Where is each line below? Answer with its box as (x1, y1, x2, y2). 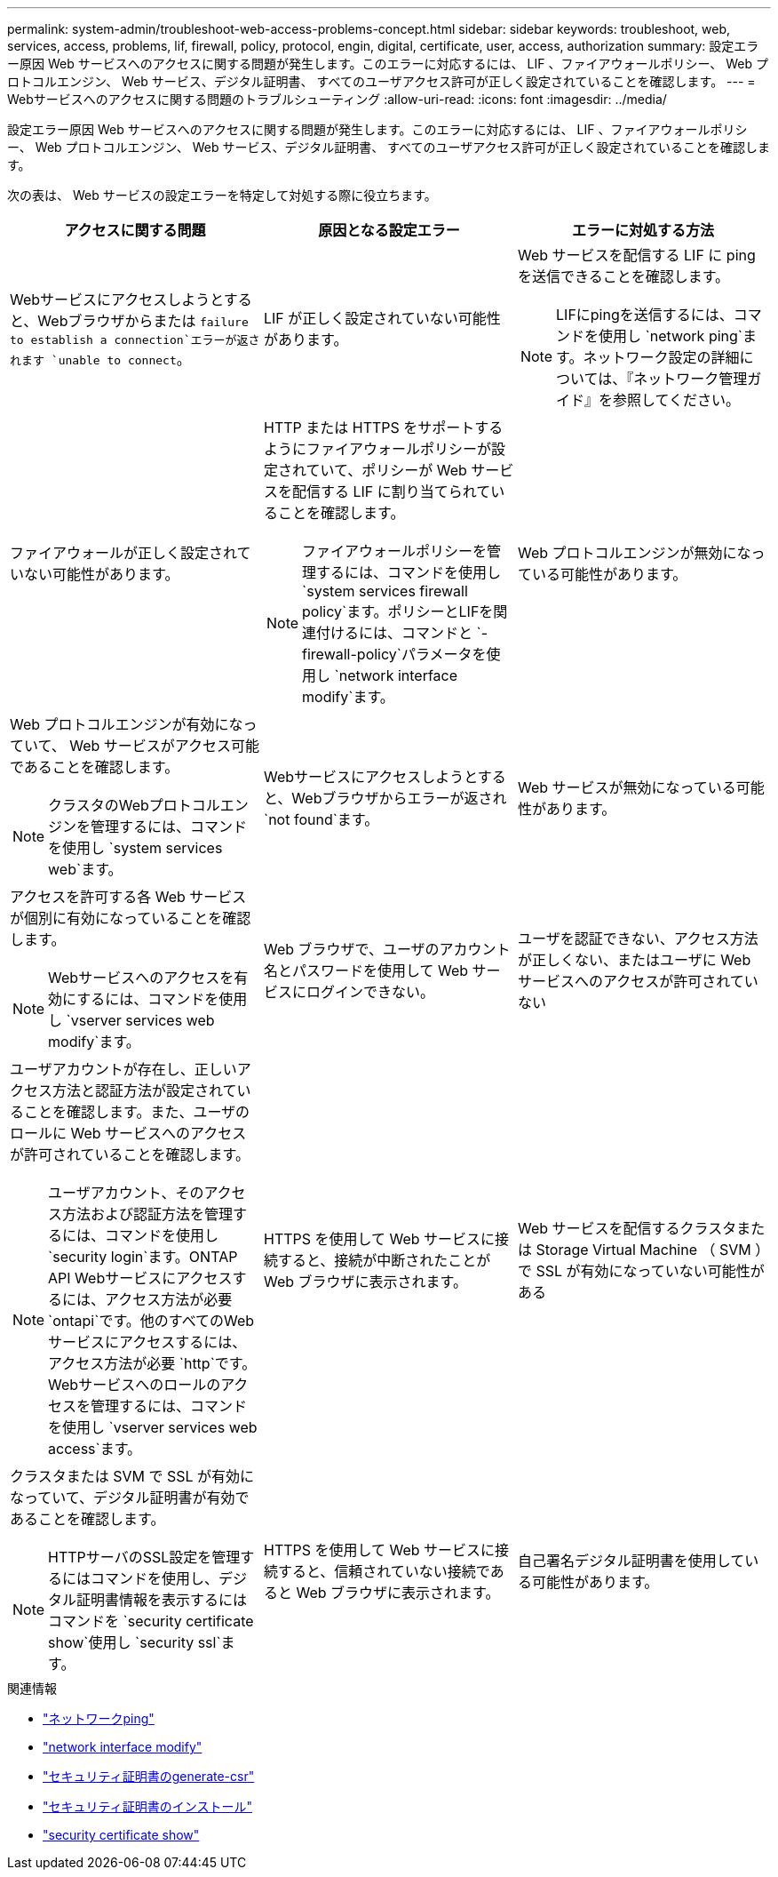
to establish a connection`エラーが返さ (10, 332, 260, 347)
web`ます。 (48, 860, 123, 878)
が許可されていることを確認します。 (10, 1146, 250, 1163)
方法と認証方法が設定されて (52, 1082, 237, 1099)
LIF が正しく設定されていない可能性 (263, 309, 501, 327)
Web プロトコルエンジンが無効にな (517, 544, 751, 562)
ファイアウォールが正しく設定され (10, 544, 237, 562)
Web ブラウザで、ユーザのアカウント (263, 940, 511, 958)
